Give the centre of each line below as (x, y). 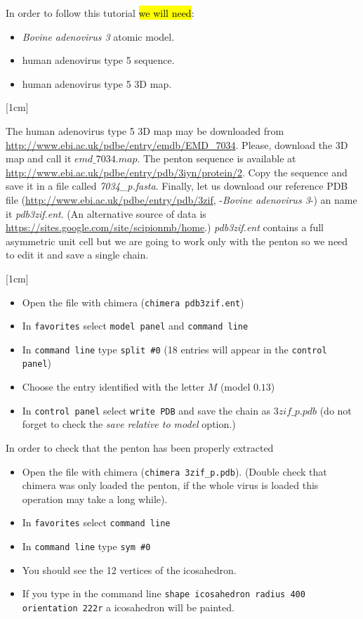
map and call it (39, 158)
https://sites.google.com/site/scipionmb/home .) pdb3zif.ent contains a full (165, 227)
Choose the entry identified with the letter (113, 387)
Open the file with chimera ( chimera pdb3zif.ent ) (133, 302)
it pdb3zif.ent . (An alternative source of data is (106, 213)
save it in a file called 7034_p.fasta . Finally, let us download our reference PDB (177, 186)
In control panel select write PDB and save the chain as (146, 410)
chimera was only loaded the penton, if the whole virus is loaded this (170, 485)
